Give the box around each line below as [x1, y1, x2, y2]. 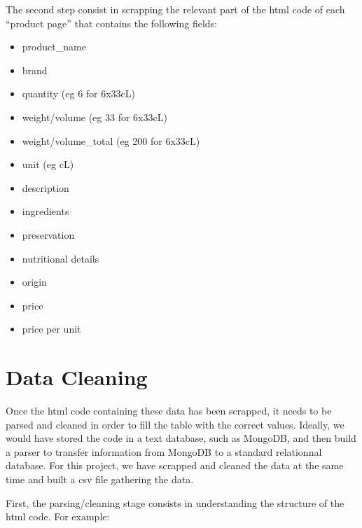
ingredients [22, 204, 69, 218]
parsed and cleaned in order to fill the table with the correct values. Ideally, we [6, 417, 344, 431]
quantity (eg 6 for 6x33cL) [22, 86, 136, 101]
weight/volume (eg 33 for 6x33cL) [22, 109, 167, 124]
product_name [22, 39, 86, 54]
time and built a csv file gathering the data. [6, 472, 194, 486]
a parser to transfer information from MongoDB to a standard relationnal [6, 444, 322, 459]
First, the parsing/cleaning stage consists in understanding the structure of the [6, 495, 344, 510]
